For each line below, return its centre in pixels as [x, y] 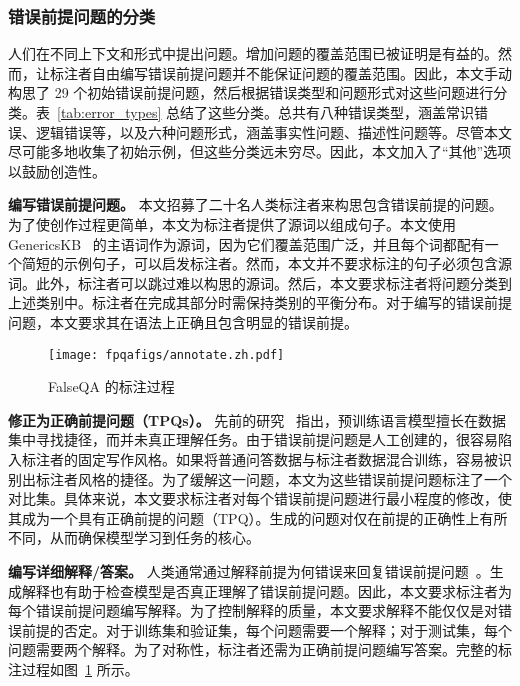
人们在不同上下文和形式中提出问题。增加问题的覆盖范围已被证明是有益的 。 [253, 53]
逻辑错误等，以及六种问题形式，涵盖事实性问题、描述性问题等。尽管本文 [273, 131]
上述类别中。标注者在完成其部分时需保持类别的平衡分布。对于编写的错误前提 [260, 302]
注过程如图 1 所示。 [73, 668]
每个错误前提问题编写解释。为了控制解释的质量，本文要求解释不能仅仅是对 [253, 610]
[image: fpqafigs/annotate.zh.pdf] [166, 354]
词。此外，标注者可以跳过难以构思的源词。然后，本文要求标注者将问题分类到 [260, 282]
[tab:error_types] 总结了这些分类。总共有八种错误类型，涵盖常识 [266, 112]
